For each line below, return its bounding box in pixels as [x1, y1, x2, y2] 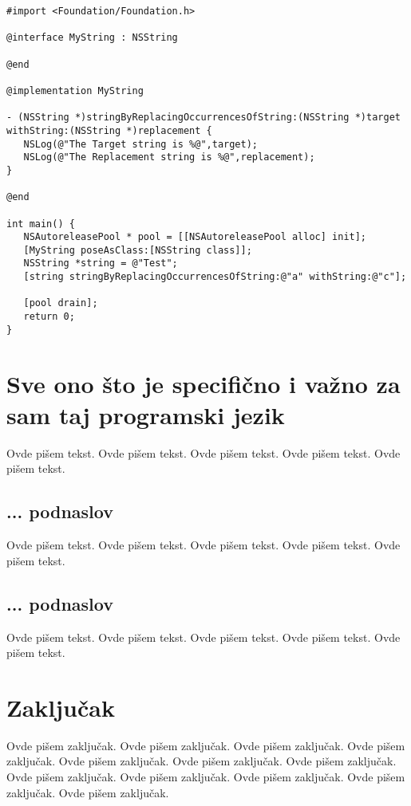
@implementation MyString [6, 85, 144, 96]
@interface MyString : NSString [6, 32, 178, 44]
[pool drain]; [23, 297, 98, 309]
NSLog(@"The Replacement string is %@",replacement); [23, 151, 315, 163]
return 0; [23, 311, 75, 323]
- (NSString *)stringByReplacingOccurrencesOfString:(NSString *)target [6, 112, 401, 124]
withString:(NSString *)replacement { [6, 124, 212, 136]
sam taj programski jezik [6, 398, 285, 431]
